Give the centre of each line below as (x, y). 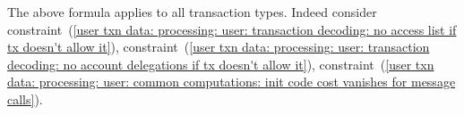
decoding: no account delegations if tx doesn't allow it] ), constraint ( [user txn (221, 64)
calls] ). (25, 99)
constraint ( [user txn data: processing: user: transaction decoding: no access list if (232, 29)
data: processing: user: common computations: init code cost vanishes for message (232, 82)
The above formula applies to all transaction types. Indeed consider (192, 12)
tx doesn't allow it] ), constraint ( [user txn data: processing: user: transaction (219, 47)
